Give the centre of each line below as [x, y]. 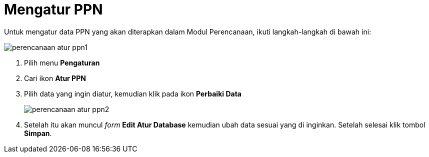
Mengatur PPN [53, 9]
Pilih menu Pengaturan [62, 62]
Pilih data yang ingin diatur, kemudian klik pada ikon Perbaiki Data [133, 93]
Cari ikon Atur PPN [55, 78]
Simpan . [38, 133]
